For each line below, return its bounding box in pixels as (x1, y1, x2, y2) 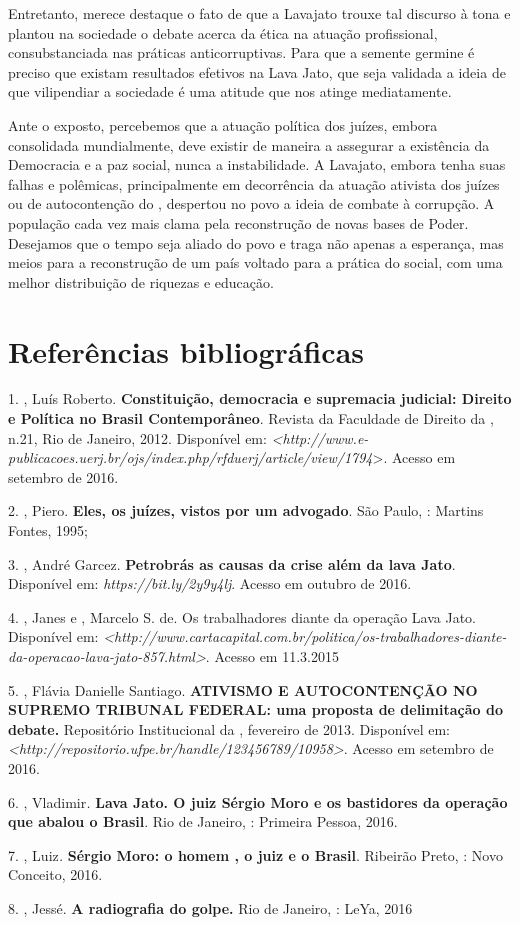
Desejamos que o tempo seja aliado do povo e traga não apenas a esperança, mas (8, 232, 504, 253)
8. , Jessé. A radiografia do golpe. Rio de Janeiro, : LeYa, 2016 (8, 897, 413, 918)
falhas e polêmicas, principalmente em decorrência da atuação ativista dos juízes (8, 173, 500, 194)
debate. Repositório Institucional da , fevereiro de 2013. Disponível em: (8, 718, 450, 739)
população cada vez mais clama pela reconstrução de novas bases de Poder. (8, 212, 469, 233)
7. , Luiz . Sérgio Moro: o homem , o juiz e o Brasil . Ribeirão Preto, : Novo (8, 844, 503, 865)
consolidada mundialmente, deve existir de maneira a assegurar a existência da (8, 134, 490, 155)
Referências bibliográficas (8, 330, 365, 371)
